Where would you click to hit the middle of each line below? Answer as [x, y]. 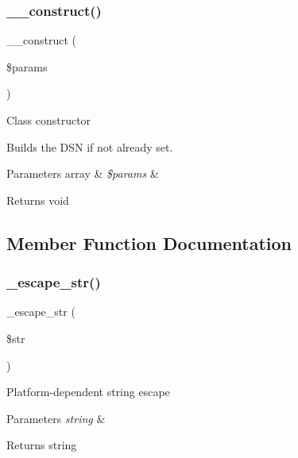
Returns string [42, 445]
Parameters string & [56, 418]
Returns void [38, 200]
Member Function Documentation [149, 242]
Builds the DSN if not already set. [90, 146]
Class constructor [49, 120]
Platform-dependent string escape [88, 392]
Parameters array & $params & [83, 173]
